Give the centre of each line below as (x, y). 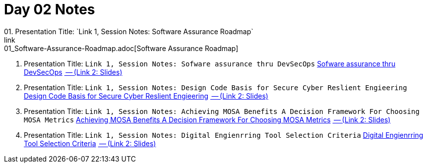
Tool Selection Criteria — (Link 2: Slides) (90, 143)
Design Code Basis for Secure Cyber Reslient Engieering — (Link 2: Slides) (146, 96)
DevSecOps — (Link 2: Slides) (73, 72)
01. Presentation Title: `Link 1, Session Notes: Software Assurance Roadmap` (129, 31)
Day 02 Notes (50, 9)
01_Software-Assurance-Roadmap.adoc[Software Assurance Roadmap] (121, 48)
